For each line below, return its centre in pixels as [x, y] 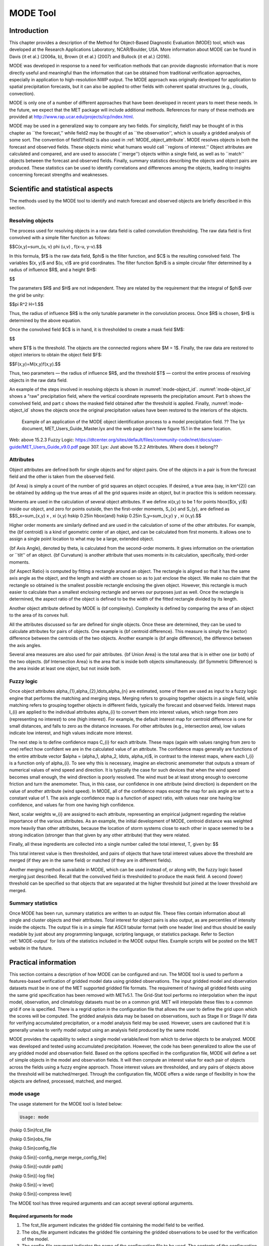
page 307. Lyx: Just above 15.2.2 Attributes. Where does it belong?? [149, 447]
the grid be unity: [27, 295]
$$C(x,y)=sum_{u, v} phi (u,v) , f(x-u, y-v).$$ [56, 247]
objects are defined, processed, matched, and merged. [66, 1081]
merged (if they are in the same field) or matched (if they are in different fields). [91, 860]
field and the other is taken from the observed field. [62, 476]
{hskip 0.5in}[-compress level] [40, 1194]
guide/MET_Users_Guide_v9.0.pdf [44, 447]
